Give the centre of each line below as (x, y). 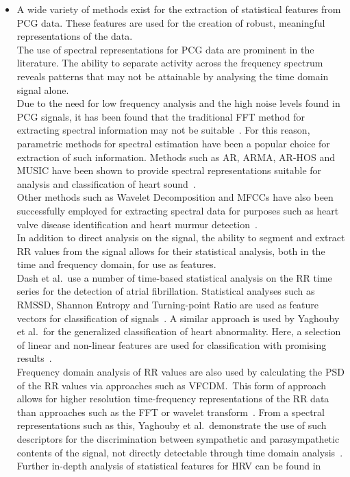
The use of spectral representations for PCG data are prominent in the (165, 49)
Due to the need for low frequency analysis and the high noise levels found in (178, 103)
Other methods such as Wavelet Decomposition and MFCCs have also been (175, 197)
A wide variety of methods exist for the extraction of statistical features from (179, 9)
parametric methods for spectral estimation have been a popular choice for (173, 143)
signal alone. (43, 89)
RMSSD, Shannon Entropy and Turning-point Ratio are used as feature (168, 305)
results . (34, 358)
